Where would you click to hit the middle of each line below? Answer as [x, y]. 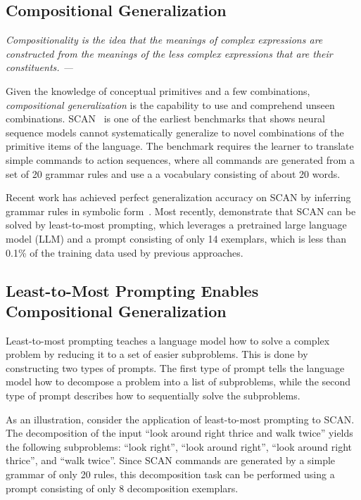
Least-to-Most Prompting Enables [132, 290]
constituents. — [39, 67]
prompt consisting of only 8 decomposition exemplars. [122, 488]
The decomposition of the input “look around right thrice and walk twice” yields [179, 433]
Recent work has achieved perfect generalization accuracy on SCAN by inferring [178, 197]
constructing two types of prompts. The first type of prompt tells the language [175, 367]
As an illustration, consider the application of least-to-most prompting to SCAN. [180, 419]
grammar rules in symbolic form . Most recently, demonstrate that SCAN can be [181, 211]
